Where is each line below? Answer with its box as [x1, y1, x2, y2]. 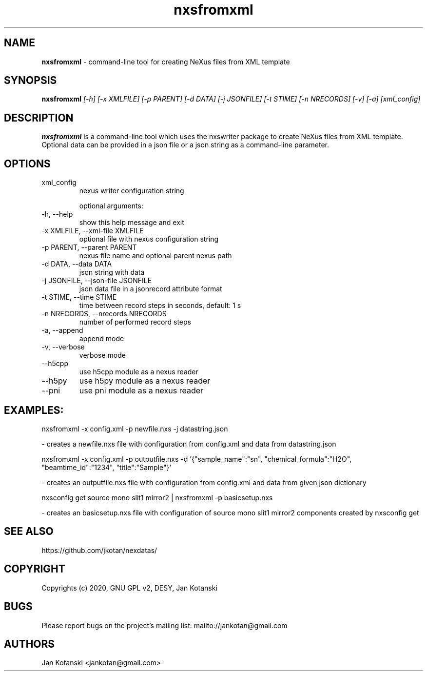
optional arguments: [79, 202, 143, 210]
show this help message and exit [79, 218, 184, 227]
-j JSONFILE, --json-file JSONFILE [41, 276, 152, 285]
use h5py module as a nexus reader [79, 376, 211, 386]
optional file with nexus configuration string [79, 235, 219, 244]
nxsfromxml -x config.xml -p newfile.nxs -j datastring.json [41, 424, 228, 433]
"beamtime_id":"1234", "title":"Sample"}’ [41, 463, 172, 471]
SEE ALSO [4, 525, 54, 538]
